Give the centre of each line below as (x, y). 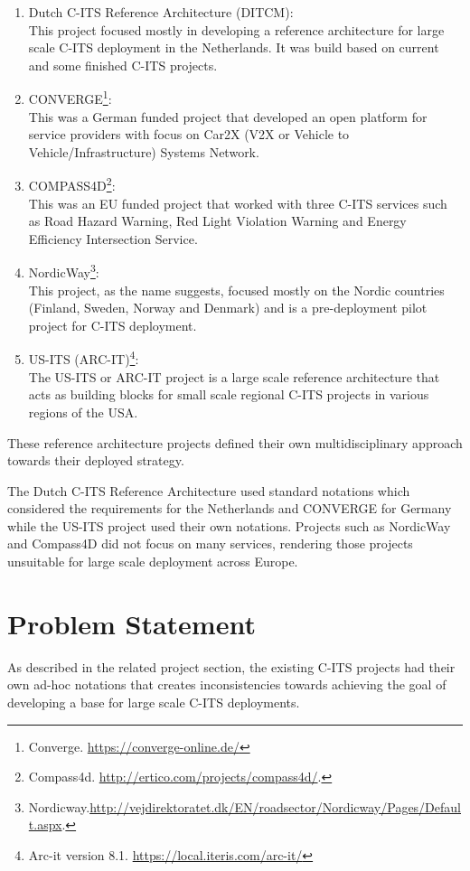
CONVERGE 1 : (70, 98)
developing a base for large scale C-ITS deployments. (154, 702)
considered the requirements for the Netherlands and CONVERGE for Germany (230, 508)
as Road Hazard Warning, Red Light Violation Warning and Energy (217, 221)
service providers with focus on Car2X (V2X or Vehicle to (189, 134)
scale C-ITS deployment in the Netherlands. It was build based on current (234, 47)
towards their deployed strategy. (96, 460)
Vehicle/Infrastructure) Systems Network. (144, 151)
